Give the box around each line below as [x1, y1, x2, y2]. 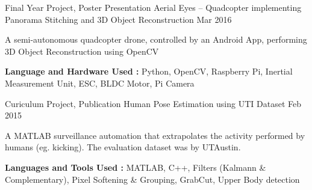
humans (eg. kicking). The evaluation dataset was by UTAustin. [5, 141, 241, 153]
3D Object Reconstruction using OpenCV [5, 44, 159, 57]
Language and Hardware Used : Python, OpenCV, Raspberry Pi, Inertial [5, 65, 293, 78]
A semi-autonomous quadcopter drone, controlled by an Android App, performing [5, 33, 307, 46]
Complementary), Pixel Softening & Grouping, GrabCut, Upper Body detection [5, 173, 300, 185]
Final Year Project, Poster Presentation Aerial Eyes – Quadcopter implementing [5, 1, 302, 13]
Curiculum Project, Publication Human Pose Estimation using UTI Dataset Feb [5, 97, 302, 109]
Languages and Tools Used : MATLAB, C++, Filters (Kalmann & [5, 161, 266, 173]
